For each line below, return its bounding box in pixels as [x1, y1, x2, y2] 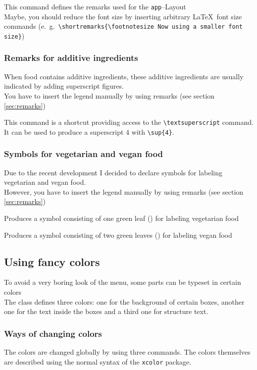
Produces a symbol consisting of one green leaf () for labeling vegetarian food [4, 213, 239, 223]
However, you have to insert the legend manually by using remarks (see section [4, 186, 244, 197]
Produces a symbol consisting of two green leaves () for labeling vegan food [4, 229, 232, 240]
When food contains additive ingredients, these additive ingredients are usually [4, 71, 244, 81]
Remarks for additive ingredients [4, 52, 138, 64]
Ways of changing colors [4, 327, 102, 339]
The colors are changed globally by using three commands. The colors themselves [4, 347, 251, 357]
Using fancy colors [4, 254, 100, 269]
